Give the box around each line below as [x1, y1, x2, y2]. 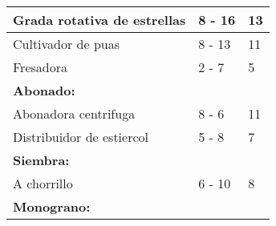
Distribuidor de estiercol [13, 127, 148, 146]
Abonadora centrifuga [13, 104, 136, 123]
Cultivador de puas [13, 34, 120, 53]
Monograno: [13, 197, 91, 216]
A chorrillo [13, 174, 73, 192]
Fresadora [13, 58, 67, 76]
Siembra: [13, 151, 70, 169]
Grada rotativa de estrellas [13, 10, 186, 29]
